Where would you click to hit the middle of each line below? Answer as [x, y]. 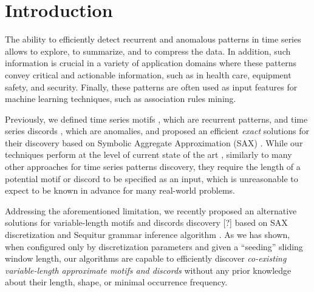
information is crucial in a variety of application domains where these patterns [151, 63]
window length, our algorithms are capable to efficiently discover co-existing [146, 258]
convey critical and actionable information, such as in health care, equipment [148, 74]
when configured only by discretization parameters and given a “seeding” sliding [154, 246]
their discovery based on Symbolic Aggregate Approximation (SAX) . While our [154, 142]
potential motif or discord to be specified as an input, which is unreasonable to [152, 178]
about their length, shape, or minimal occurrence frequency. [116, 282]
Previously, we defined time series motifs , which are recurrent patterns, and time [156, 119]
